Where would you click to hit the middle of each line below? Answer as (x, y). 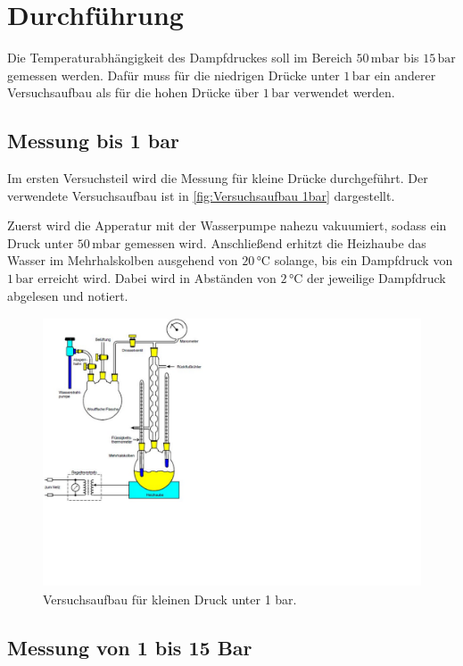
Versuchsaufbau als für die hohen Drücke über (133, 92)
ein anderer (405, 75)
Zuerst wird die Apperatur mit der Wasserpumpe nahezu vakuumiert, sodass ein (227, 225)
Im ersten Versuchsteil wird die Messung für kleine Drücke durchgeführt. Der (218, 178)
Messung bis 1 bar (93, 141)
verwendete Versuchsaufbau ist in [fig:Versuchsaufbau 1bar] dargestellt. (201, 195)
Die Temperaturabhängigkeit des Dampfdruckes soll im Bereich (180, 58)
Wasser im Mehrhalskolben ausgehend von (123, 260)
